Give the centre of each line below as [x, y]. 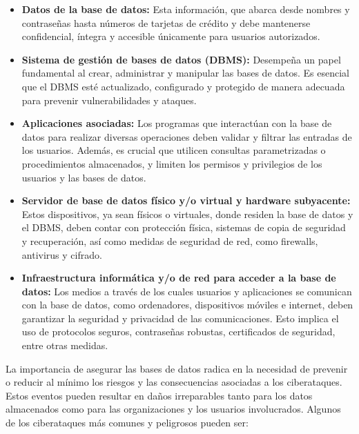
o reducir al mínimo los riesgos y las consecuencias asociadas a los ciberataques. [174, 382]
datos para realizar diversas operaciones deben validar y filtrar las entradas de [187, 136]
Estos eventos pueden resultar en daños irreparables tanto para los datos [159, 395]
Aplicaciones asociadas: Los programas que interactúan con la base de [177, 123]
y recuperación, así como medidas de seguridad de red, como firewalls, [170, 240]
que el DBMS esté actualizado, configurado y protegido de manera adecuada [183, 86]
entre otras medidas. [65, 345]
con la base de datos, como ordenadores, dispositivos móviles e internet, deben [187, 305]
